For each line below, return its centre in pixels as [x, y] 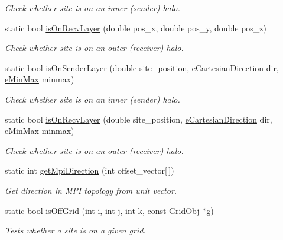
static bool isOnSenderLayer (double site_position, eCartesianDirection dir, [142, 67]
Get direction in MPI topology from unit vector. [91, 190]
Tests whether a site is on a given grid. [75, 230]
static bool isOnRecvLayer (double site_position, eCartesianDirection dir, [139, 119]
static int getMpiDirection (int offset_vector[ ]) [90, 170]
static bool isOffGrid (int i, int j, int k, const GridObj [102, 210]
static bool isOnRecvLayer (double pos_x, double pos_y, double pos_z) [136, 28]
